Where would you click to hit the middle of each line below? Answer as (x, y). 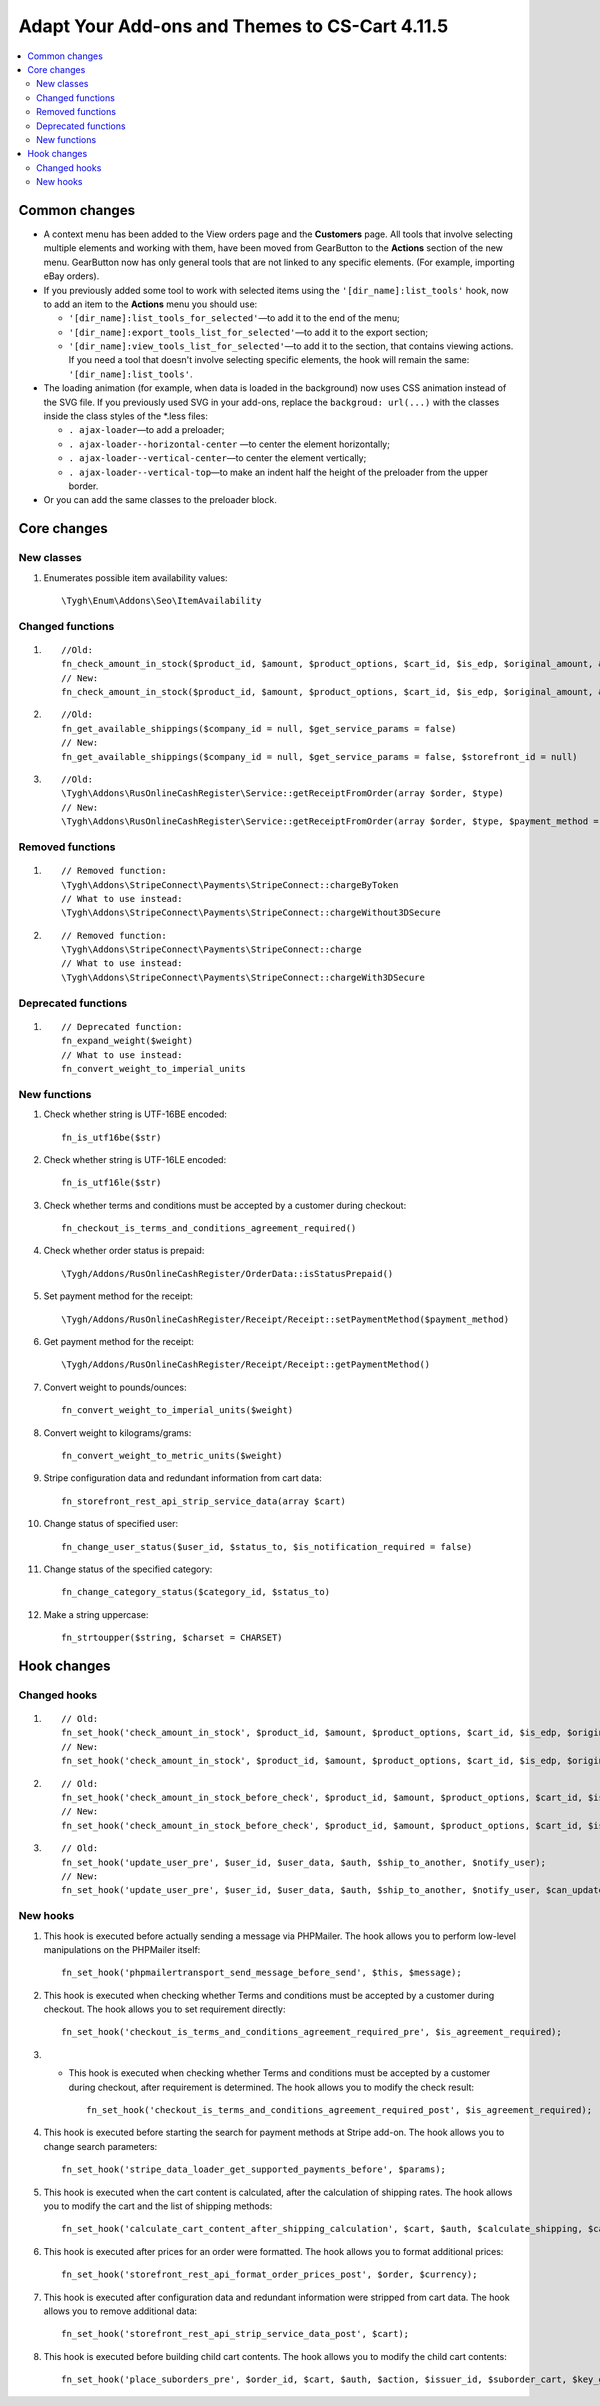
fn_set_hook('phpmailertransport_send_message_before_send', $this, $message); (261, 1973)
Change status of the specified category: (128, 1569)
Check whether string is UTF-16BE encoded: (135, 1114)
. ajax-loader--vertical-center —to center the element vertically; (217, 458)
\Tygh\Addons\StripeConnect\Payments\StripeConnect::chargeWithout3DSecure (251, 913)
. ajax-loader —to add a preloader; (146, 430)
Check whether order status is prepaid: (124, 1251)
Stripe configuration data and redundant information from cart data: (182, 1478)
